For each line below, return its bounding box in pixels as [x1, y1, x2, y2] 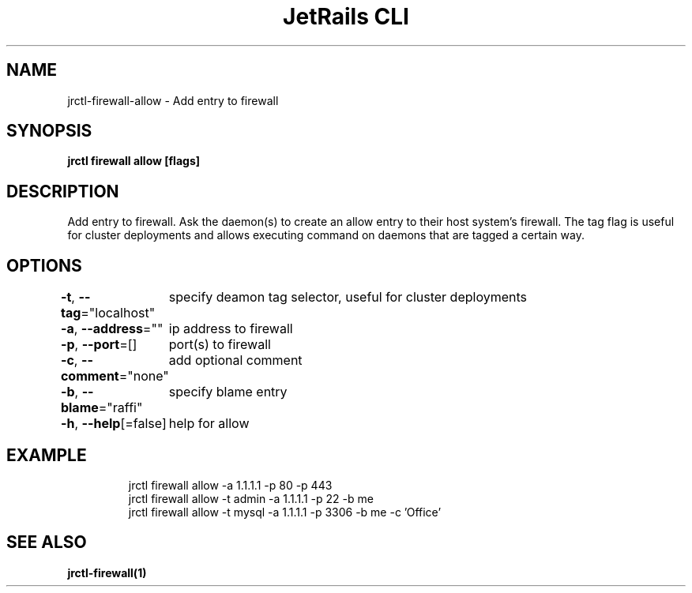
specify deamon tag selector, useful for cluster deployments [168, 289, 527, 306]
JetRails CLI [283, 3, 409, 30]
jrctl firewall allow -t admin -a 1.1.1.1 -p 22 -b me [128, 491, 374, 505]
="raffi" [98, 400, 143, 416]
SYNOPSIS [6, 121, 92, 141]
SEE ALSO [6, 532, 87, 553]
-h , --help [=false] [60, 415, 167, 432]
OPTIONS [6, 255, 82, 276]
